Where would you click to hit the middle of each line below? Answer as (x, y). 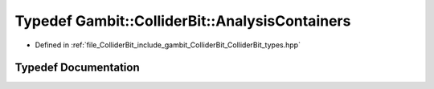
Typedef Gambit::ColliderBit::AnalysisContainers (183, 21)
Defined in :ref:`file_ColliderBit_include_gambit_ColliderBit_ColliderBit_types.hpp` (168, 45)
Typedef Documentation (77, 68)
